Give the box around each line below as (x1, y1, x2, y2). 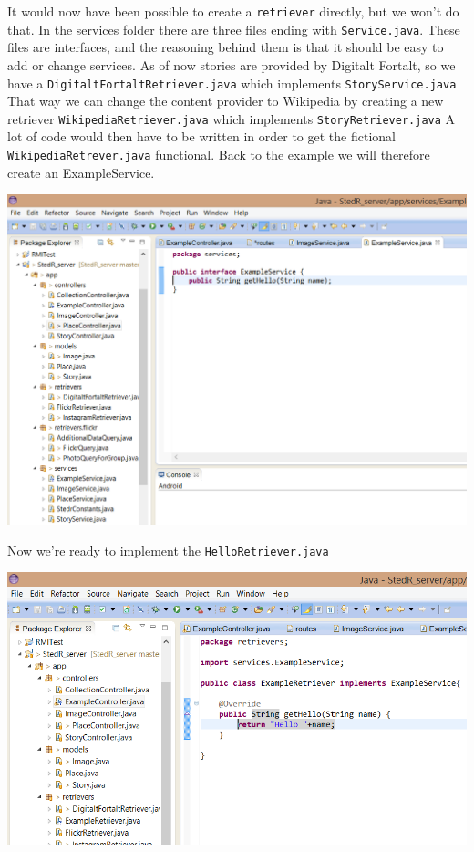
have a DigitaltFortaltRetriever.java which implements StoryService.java (7, 73, 457, 92)
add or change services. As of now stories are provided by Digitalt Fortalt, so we (7, 55, 456, 74)
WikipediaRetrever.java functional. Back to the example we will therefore (7, 145, 430, 163)
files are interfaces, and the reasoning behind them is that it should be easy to (7, 37, 444, 57)
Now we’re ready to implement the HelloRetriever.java (7, 540, 329, 559)
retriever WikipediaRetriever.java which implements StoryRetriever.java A (7, 109, 456, 128)
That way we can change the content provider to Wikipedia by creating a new (7, 91, 444, 110)
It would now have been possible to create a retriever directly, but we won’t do (7, 2, 459, 20)
